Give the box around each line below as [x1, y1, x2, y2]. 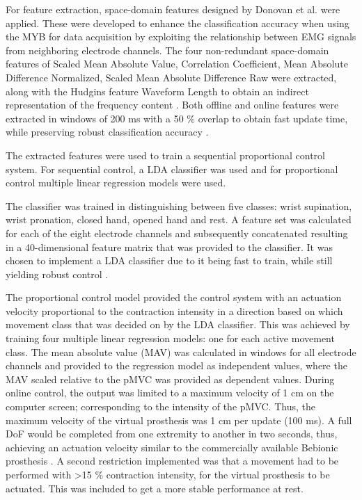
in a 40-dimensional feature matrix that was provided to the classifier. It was [6, 239, 333, 254]
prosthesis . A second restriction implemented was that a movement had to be [6, 453, 339, 468]
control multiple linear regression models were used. [6, 175, 226, 190]
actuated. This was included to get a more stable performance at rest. [6, 481, 304, 495]
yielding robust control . [6, 266, 109, 281]
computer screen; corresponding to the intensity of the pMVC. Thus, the [6, 399, 315, 414]
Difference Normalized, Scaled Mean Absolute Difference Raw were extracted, [6, 70, 337, 84]
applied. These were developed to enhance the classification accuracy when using [6, 15, 349, 30]
